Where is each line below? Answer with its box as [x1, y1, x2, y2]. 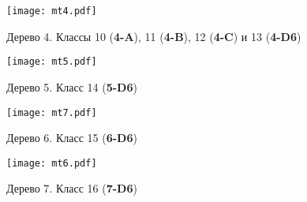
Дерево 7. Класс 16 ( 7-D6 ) [6, 180, 137, 196]
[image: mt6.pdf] [6, 157, 97, 169]
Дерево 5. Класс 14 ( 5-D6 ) [6, 78, 137, 95]
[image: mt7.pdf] [6, 107, 97, 118]
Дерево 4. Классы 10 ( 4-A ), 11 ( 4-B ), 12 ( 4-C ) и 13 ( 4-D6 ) [6, 28, 301, 44]
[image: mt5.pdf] [6, 56, 97, 68]
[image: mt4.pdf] [6, 6, 97, 17]
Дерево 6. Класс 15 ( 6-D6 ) [6, 129, 137, 146]
